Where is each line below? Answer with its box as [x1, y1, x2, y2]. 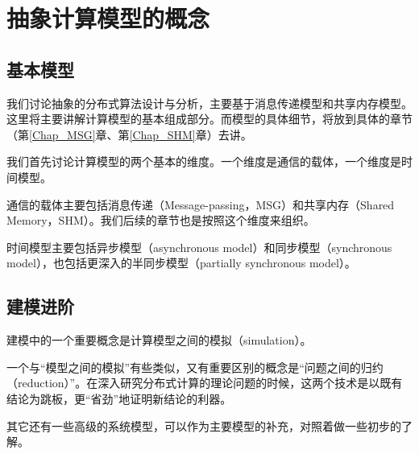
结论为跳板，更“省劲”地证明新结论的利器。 [6, 390, 232, 407]
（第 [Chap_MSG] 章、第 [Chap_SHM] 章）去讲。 [6, 126, 252, 142]
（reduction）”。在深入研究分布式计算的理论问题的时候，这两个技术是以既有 [6, 374, 403, 391]
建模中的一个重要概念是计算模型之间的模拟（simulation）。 [6, 332, 312, 349]
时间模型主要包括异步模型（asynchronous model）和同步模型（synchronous [6, 238, 392, 255]
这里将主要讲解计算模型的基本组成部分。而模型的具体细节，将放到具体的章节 [6, 110, 413, 127]
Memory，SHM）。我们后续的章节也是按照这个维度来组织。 [6, 212, 315, 229]
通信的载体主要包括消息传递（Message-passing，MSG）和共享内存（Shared [6, 196, 395, 213]
